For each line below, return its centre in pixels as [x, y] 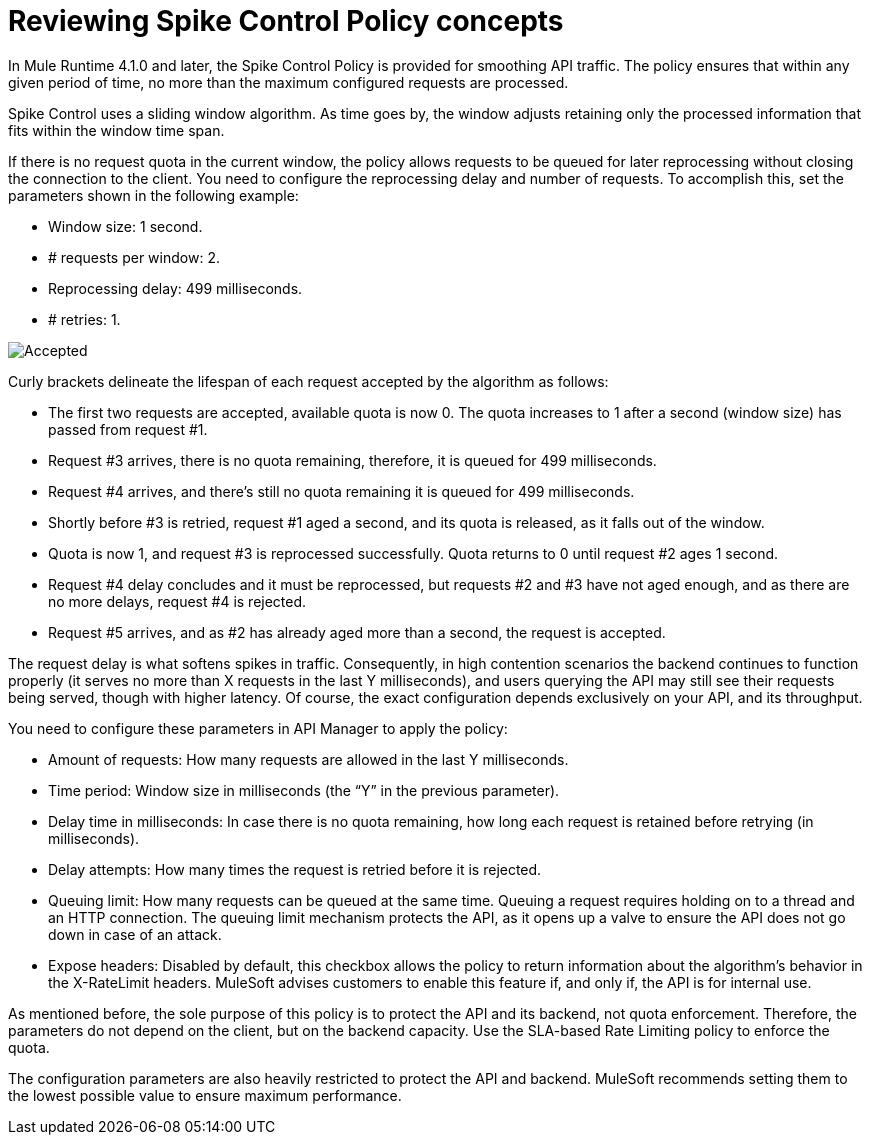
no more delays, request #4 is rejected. [177, 601]
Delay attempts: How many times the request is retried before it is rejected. [295, 869]
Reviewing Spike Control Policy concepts [286, 21]
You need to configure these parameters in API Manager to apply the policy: [258, 728]
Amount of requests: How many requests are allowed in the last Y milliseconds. [308, 759]
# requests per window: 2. [134, 257]
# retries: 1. [84, 319]
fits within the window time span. [116, 130]
